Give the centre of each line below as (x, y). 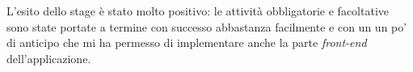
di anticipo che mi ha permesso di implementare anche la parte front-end (187, 42)
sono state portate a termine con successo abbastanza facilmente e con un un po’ (207, 26)
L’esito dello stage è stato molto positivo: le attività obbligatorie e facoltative (198, 11)
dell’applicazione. (49, 58)
